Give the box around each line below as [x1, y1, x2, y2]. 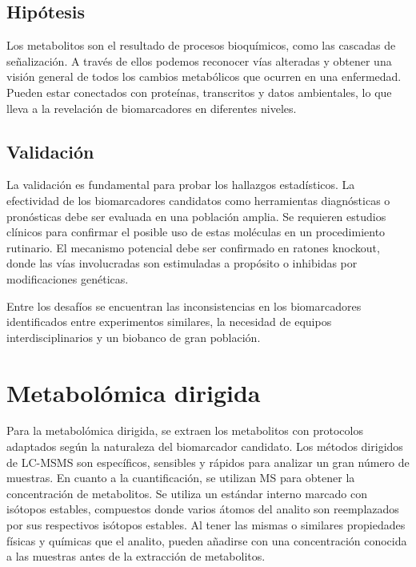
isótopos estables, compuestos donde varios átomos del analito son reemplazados [6, 501, 399, 517]
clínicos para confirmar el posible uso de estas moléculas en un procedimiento [6, 223, 386, 240]
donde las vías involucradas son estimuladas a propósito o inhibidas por [6, 255, 358, 271]
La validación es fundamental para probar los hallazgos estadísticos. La [6, 176, 355, 193]
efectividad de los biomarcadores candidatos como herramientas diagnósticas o [6, 191, 390, 208]
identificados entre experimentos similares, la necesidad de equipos [6, 313, 332, 330]
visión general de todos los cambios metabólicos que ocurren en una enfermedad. [6, 68, 402, 85]
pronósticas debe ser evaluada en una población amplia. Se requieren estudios [6, 207, 386, 224]
